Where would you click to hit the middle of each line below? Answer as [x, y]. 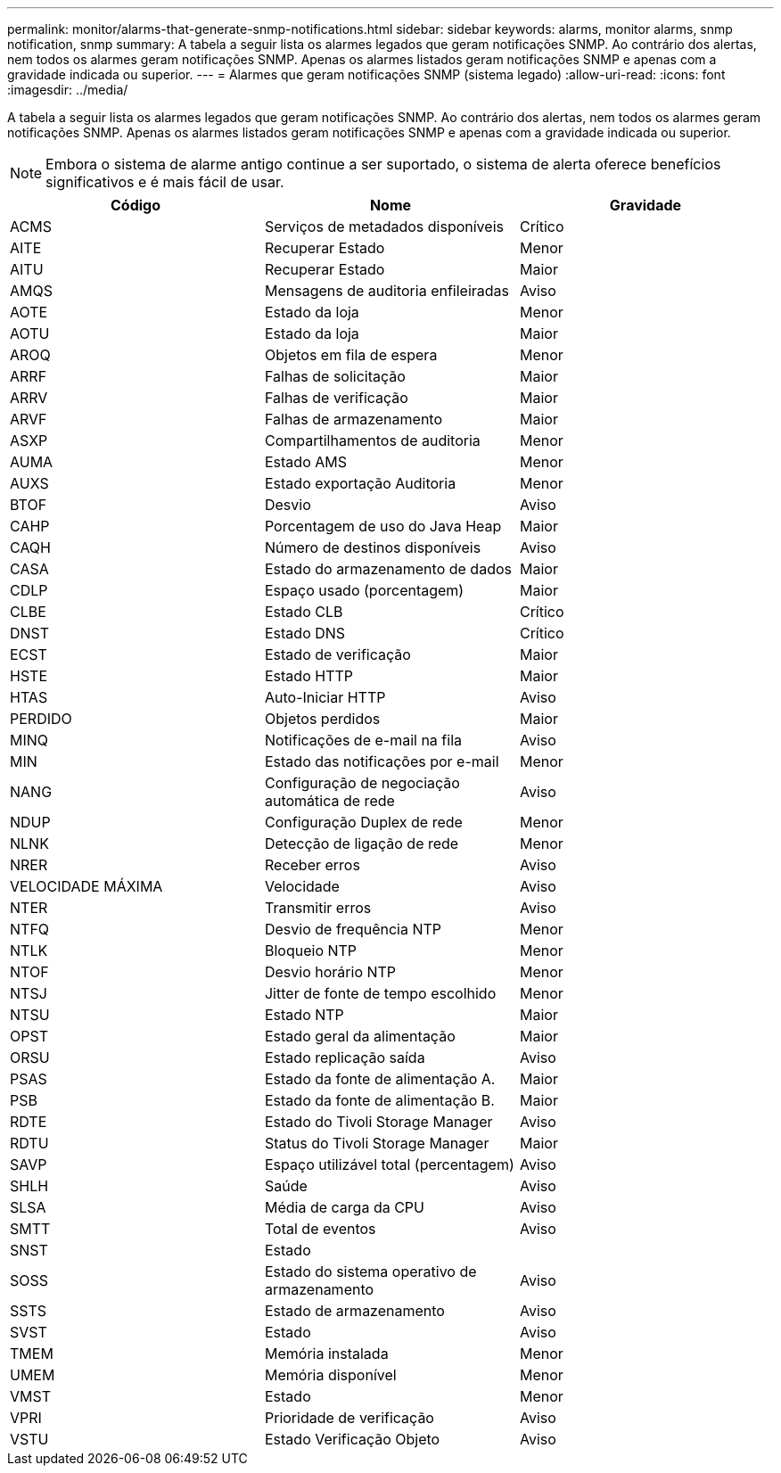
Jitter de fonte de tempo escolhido [380, 993]
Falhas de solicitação [335, 376]
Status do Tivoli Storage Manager [377, 1143]
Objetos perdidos [322, 719]
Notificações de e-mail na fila [363, 740]
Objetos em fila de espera [351, 355]
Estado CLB [304, 612]
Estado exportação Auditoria [360, 483]
